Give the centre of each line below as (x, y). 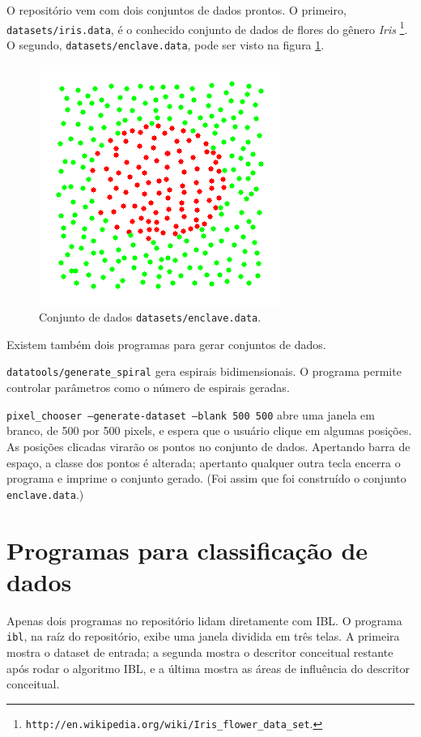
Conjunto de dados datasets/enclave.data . (150, 317)
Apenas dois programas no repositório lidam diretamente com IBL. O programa (204, 620)
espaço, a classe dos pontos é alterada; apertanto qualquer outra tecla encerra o (204, 462)
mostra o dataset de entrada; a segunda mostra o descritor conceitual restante (200, 652)
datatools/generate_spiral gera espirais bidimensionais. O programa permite (204, 371)
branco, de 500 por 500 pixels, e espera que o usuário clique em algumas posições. (209, 430)
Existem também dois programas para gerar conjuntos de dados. (166, 344)
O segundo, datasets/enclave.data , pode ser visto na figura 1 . (166, 44)
